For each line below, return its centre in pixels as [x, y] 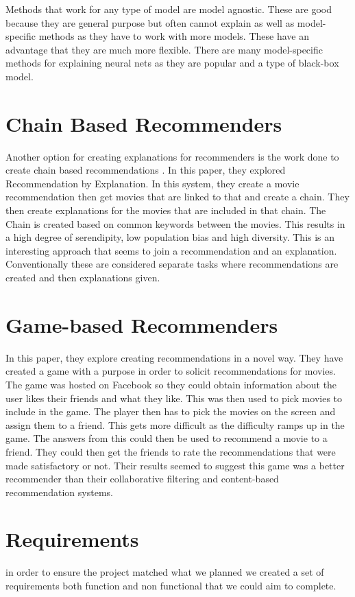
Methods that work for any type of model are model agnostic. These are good [169, 9]
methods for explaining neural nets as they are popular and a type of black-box [172, 63]
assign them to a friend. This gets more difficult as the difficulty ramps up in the [175, 424]
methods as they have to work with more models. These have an [174, 36]
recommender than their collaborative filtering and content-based [142, 479]
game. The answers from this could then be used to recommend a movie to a [167, 438]
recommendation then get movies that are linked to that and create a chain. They [177, 197]
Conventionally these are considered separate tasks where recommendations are [172, 264]
